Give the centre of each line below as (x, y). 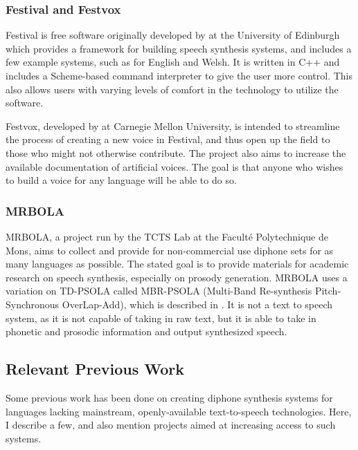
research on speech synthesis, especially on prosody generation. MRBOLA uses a (177, 277)
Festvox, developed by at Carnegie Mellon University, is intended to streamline (173, 125)
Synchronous (33, 304)
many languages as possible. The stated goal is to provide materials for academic (177, 264)
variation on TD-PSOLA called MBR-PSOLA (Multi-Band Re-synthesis (159, 291)
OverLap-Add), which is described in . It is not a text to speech (197, 304)
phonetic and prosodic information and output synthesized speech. (146, 331)
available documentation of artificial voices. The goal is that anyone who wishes (174, 166)
